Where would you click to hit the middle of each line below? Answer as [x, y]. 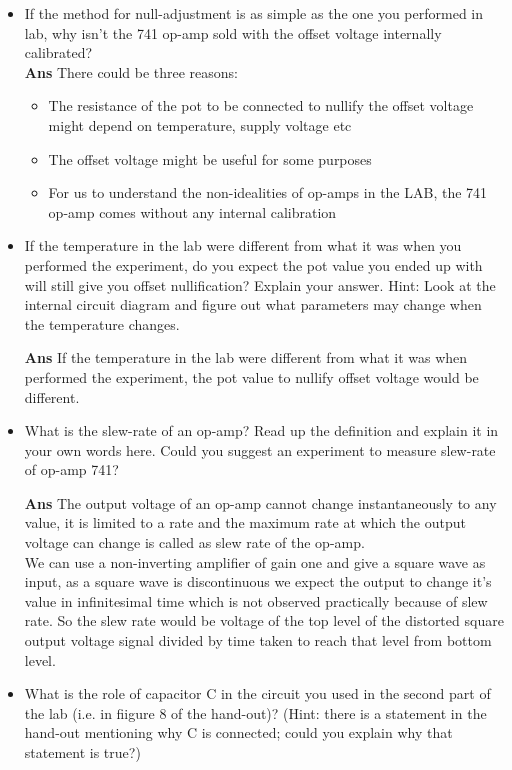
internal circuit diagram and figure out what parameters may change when [253, 304]
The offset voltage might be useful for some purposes [210, 158]
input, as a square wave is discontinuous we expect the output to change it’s [258, 581]
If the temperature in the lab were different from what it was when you [243, 245]
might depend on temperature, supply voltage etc [200, 124]
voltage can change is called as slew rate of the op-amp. [194, 542]
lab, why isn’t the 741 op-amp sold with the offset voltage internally [233, 32]
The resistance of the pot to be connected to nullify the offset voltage [261, 105]
